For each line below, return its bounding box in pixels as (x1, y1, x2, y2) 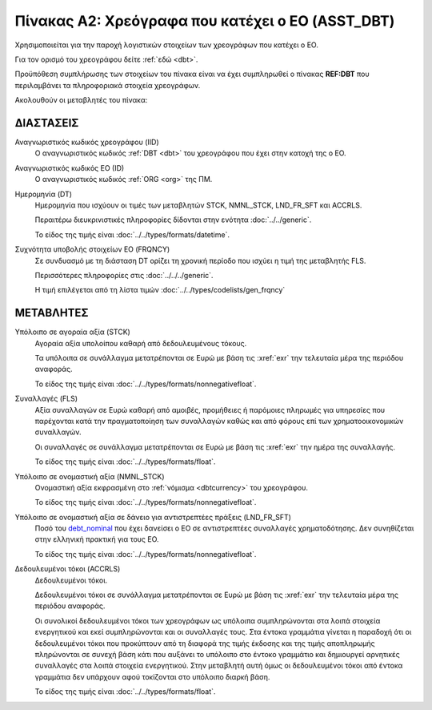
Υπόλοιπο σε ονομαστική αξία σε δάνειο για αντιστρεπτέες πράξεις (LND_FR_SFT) (14, 512, 292, 522)
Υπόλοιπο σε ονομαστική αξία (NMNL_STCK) (14, 471, 165, 481)
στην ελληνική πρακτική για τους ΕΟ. (34, 535, 159, 544)
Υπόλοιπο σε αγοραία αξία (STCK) (14, 327, 131, 337)
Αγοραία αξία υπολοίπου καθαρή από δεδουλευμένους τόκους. (34, 338, 247, 348)
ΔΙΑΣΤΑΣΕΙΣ (14, 116, 79, 130)
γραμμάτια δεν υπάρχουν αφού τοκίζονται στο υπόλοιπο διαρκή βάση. (34, 672, 270, 681)
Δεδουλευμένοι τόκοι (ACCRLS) (14, 564, 121, 574)
